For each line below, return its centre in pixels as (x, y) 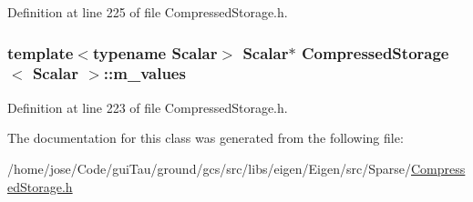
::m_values (144, 73)
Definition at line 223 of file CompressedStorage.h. (148, 107)
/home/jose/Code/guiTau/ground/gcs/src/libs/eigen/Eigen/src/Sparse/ (210, 168)
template (41, 52)
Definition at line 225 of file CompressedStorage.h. (148, 12)
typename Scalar (155, 52)
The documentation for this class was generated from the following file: (206, 138)
